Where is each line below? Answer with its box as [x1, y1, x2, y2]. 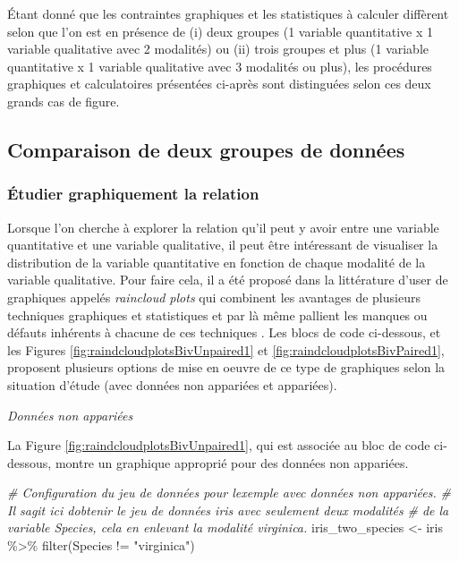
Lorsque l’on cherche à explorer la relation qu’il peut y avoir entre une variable [7, 217, 439, 236]
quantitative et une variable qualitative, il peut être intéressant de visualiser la [7, 235, 438, 254]
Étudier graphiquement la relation [7, 183, 259, 205]
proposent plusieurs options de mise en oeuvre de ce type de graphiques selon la [7, 358, 446, 377]
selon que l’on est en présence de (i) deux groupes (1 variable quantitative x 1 [7, 21, 434, 40]
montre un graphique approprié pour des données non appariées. [55, 453, 409, 472]
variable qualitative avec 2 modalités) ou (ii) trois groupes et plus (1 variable [7, 39, 429, 58]
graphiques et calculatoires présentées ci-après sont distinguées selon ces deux [7, 74, 431, 93]
